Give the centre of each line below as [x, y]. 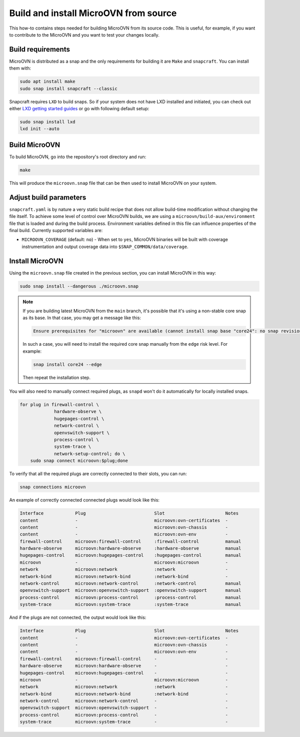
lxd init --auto [40, 129]
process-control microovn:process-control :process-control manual [130, 597]
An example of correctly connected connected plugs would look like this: [84, 500]
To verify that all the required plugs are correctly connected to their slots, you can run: [98, 474]
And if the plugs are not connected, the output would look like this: [78, 618]
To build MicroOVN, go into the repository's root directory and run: [78, 157]
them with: [20, 68]
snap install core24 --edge [67, 364]
